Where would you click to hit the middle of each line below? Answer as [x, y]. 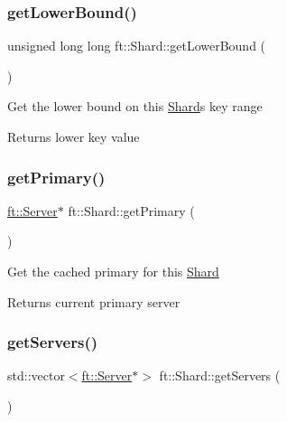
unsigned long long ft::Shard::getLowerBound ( [137, 46]
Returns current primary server [94, 301]
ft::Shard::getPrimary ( [131, 210]
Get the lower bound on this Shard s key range [135, 106]
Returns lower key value [74, 136]
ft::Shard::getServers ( [220, 375]
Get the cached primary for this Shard [113, 271]
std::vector [36, 375]
